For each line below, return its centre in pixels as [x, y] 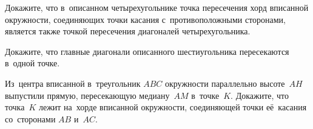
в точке [205, 95]
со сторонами [30, 118]
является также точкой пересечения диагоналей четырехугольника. [128, 31]
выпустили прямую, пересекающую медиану [87, 95]
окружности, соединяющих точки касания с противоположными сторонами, [146, 19]
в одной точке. [32, 63]
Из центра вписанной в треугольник [73, 83]
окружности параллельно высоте [225, 83]
